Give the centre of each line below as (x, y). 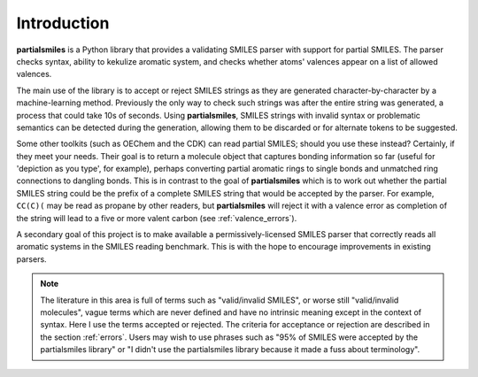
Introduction (63, 23)
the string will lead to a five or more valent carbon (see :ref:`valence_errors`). (157, 218)
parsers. (32, 259)
